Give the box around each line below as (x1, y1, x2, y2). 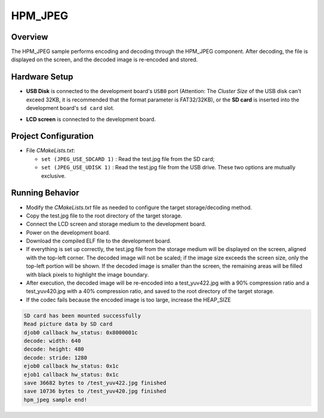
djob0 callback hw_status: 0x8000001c (23, 329, 138, 336)
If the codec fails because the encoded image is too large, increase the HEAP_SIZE (26, 296, 231, 303)
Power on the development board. (26, 229, 110, 236)
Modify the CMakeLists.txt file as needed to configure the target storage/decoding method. (26, 204, 252, 211)
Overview (11, 32, 49, 42)
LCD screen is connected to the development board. (26, 115, 156, 123)
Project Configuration (11, 131, 94, 141)
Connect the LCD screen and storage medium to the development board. (26, 220, 206, 228)
